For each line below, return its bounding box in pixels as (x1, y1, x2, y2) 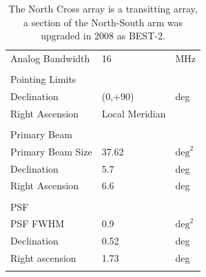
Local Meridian (101, 106, 166, 120)
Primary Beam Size (10, 144, 92, 158)
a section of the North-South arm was (23, 15, 183, 29)
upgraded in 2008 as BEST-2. (41, 28, 165, 43)
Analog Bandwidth (10, 51, 90, 66)
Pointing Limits (10, 72, 76, 86)
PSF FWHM (10, 216, 64, 231)
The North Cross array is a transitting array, (8, 1, 198, 15)
